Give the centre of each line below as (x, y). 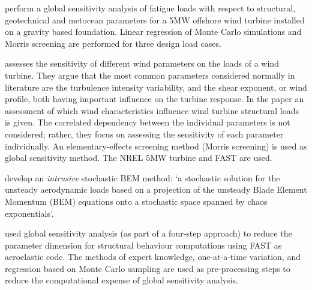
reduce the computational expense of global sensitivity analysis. (121, 280)
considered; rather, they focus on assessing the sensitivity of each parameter (144, 134)
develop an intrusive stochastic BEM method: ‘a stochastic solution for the (142, 177)
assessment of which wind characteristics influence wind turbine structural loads (152, 110)
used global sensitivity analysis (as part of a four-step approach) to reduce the (148, 233)
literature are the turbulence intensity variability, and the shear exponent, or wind (156, 87)
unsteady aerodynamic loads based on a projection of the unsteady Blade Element (156, 189)
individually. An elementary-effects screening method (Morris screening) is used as (156, 146)
